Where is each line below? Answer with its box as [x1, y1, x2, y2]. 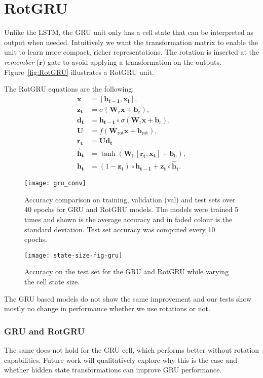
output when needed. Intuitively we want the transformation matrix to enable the [4, 36, 258, 47]
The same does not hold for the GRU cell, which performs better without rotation [4, 345, 259, 355]
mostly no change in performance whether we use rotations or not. [4, 303, 210, 314]
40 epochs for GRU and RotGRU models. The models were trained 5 [24, 204, 239, 215]
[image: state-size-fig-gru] [24, 251, 123, 259]
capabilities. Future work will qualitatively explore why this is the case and [4, 354, 237, 365]
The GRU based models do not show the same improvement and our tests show [4, 293, 252, 304]
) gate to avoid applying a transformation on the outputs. [42, 56, 221, 67]
